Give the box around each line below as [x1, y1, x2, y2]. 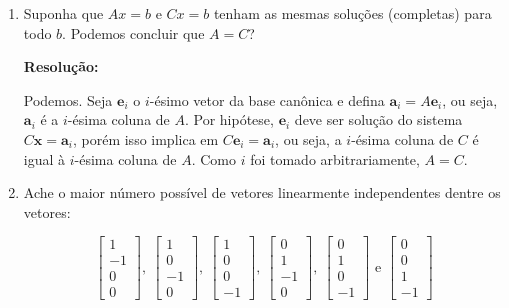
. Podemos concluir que [62, 22, 205, 43]
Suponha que [23, 3, 104, 23]
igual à [23, 148, 66, 169]
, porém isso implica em [72, 128, 219, 149]
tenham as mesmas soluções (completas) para [213, 3, 492, 23]
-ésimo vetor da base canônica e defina [149, 89, 385, 110]
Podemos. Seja [23, 89, 113, 110]
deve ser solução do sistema [294, 109, 463, 130]
